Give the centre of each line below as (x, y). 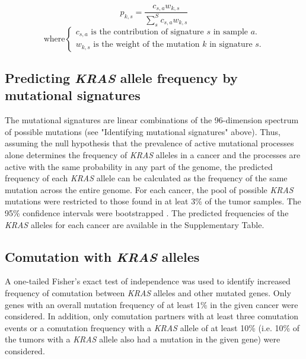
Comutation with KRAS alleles (102, 256)
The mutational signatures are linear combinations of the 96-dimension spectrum (152, 120)
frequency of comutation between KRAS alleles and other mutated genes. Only (148, 292)
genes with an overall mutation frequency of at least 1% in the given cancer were (152, 304)
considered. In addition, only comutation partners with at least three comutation (152, 316)
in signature (231, 45)
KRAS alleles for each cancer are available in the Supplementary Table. (135, 224)
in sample (231, 32)
